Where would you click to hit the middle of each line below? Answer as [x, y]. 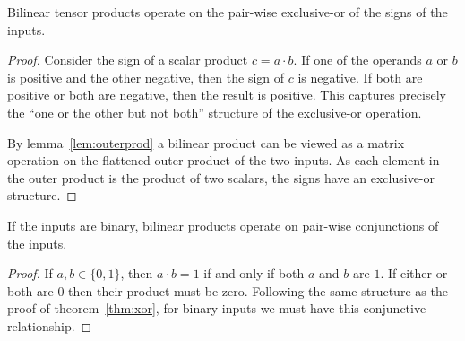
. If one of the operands [357, 60]
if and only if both [254, 273]
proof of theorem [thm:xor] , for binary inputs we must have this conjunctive [217, 308]
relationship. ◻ [50, 325]
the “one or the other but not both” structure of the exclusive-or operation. [215, 112]
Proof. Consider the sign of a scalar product [128, 60]
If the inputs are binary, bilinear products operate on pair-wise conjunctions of [223, 225]
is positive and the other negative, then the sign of [146, 77]
